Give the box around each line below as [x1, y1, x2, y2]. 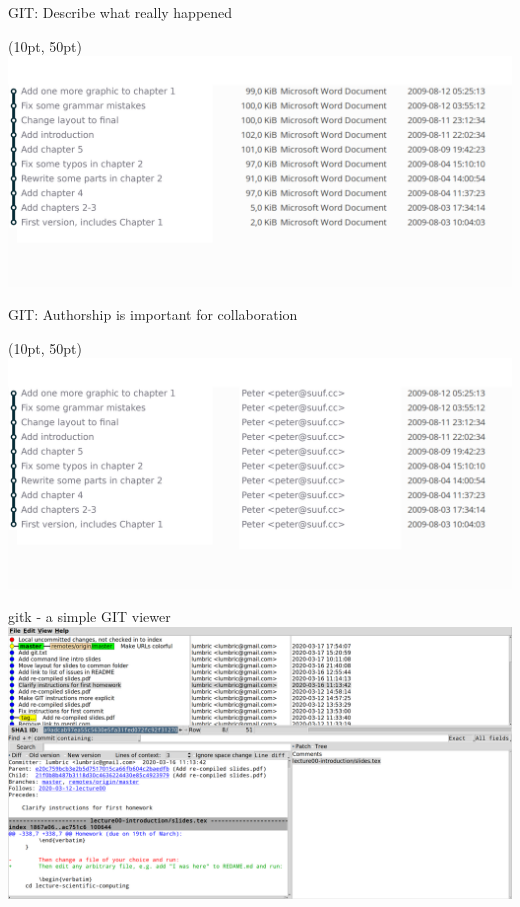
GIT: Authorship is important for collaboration [8, 304, 298, 325]
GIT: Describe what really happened [8, 2, 233, 22]
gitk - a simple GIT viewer [8, 606, 171, 627]
